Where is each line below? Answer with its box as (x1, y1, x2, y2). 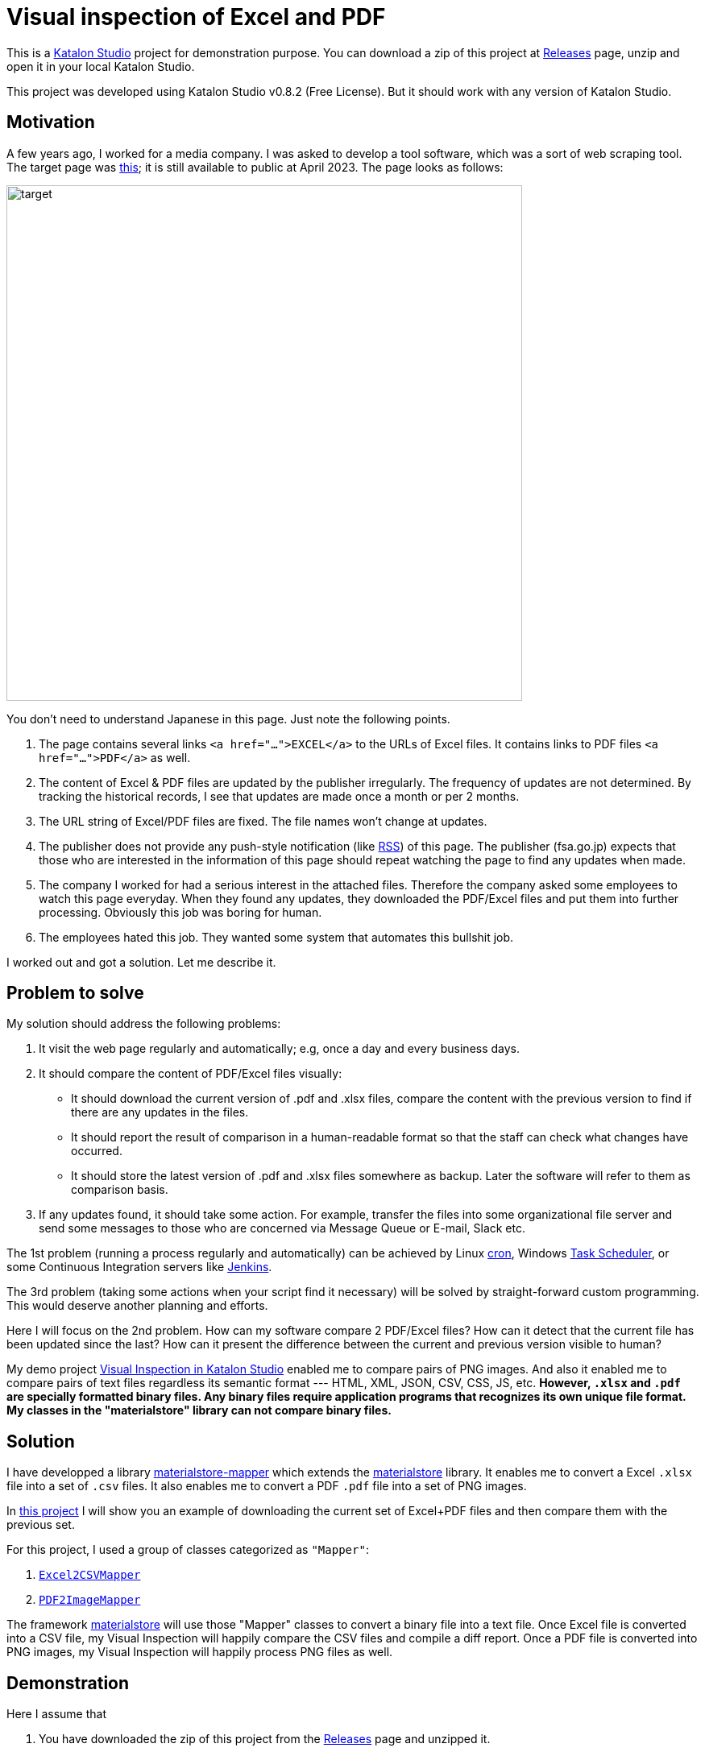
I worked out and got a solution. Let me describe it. (6, 955, 276, 969)
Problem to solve (6, 983, 144, 1004)
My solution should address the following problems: (6, 1017, 281, 1031)
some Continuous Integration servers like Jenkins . (6, 1260, 272, 1274)
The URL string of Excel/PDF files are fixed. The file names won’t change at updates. (39, 814, 487, 828)
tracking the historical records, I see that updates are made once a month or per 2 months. (39, 789, 520, 803)
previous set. (6, 1518, 75, 1532)
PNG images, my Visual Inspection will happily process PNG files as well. (6, 1645, 393, 1659)
